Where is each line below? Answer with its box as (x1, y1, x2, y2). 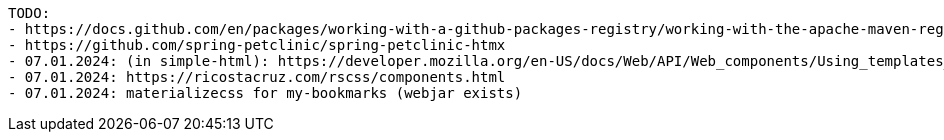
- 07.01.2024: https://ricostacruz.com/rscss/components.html (8, 69, 506, 85)
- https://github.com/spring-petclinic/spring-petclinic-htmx (8, 37, 506, 53)
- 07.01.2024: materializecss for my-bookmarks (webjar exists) (8, 85, 523, 101)
